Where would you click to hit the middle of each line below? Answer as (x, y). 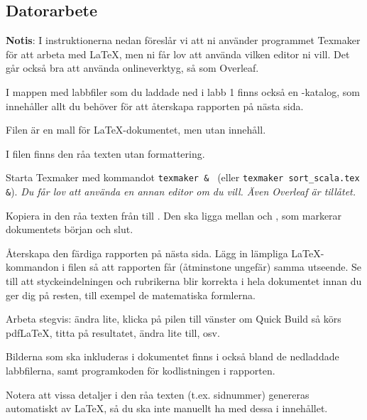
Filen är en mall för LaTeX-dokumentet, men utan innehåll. (136, 130)
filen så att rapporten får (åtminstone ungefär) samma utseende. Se (214, 267)
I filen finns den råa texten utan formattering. (105, 153)
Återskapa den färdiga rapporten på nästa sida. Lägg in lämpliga (147, 253)
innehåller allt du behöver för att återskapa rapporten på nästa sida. (155, 106)
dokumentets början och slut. (70, 229)
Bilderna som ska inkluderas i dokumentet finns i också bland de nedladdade (172, 356)
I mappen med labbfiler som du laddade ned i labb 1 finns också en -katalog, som (183, 91)
